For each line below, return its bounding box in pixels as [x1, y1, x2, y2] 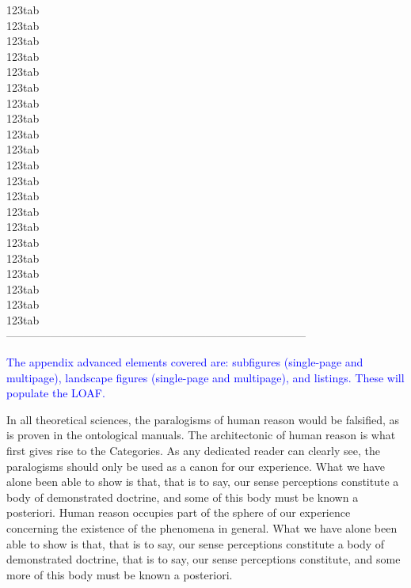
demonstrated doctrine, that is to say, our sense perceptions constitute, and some [6, 551, 401, 567]
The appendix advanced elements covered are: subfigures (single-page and [6, 354, 363, 370]
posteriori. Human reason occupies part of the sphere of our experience [6, 504, 351, 521]
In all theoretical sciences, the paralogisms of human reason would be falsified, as [6, 411, 400, 427]
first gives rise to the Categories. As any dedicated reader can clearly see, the [6, 442, 380, 459]
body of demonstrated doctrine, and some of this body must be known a [6, 488, 359, 505]
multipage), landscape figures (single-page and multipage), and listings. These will [6, 369, 405, 385]
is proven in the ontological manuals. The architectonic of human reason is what [6, 427, 396, 443]
